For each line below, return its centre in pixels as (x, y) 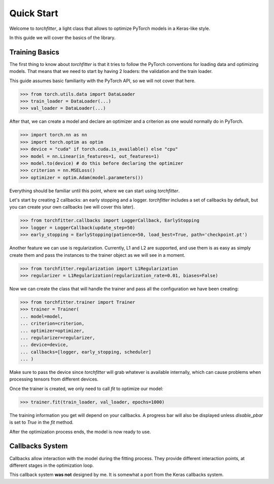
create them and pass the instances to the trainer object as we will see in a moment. (97, 255)
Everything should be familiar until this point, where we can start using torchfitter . (95, 191)
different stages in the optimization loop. (52, 465)
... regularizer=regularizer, (58, 338)
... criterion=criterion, (52, 324)
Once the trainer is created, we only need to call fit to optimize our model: (86, 389)
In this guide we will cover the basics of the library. (62, 38)
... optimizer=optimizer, (52, 331)
